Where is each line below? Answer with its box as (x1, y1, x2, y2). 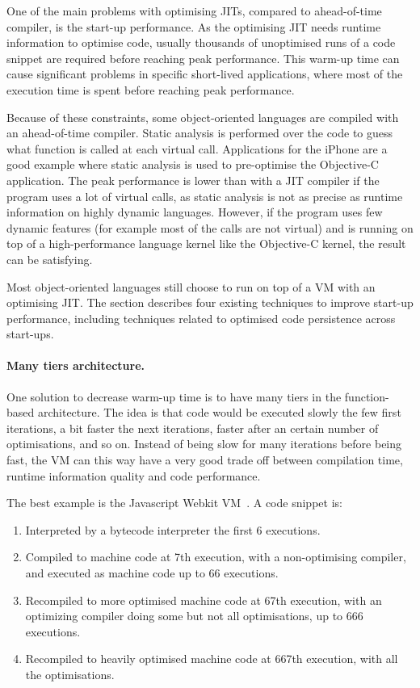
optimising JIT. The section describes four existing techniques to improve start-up (6, 294, 414, 311)
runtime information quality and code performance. (6, 467, 261, 484)
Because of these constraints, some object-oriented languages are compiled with (6, 108, 399, 125)
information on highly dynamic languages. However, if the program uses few (6, 203, 383, 220)
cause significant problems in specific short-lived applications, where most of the (6, 65, 403, 82)
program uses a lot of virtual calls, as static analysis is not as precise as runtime (6, 187, 403, 204)
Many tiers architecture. (6, 357, 145, 374)
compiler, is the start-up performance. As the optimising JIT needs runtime (6, 18, 381, 35)
